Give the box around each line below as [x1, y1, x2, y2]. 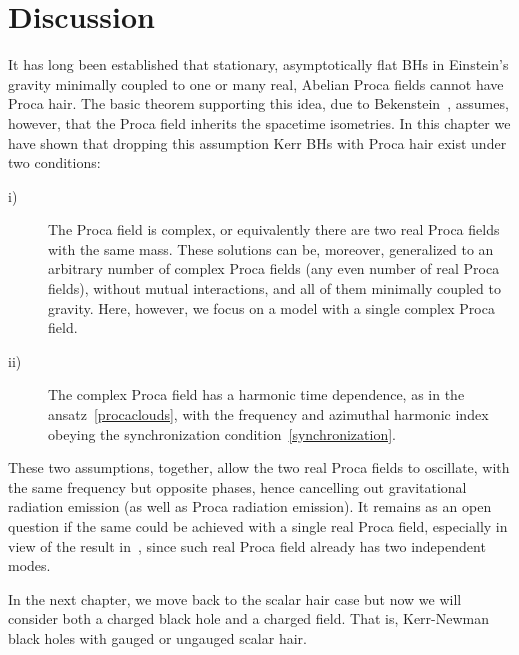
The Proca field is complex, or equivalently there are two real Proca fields [48, 219, 500, 240]
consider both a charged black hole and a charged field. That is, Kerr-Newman [8, 608, 490, 629]
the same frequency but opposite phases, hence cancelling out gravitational [8, 476, 467, 497]
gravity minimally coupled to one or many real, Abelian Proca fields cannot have [8, 73, 504, 94]
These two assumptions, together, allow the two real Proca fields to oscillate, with [8, 457, 510, 478]
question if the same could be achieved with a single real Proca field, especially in [8, 516, 508, 536]
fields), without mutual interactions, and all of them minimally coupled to [48, 278, 501, 299]
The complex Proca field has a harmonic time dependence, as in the [48, 384, 465, 405]
